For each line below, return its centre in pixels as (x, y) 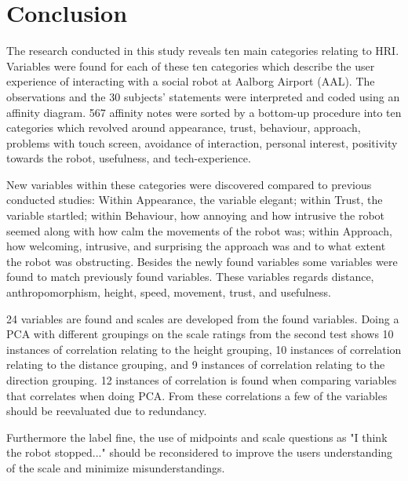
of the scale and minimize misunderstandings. (116, 467)
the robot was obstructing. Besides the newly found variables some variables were (202, 261)
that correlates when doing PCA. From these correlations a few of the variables (197, 395)
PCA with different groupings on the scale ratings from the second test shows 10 (200, 334)
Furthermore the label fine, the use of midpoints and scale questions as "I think (197, 437)
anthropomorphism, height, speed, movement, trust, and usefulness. (169, 292)
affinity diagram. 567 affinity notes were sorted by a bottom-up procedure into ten (204, 112)
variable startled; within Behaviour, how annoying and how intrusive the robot (196, 215)
